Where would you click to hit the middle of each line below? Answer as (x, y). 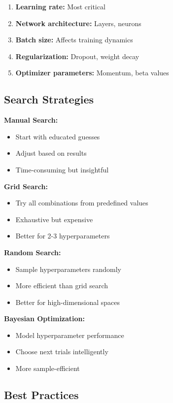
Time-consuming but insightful (62, 169)
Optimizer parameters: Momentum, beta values (92, 73)
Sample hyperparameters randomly (68, 269)
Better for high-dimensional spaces (68, 302)
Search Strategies (49, 99)
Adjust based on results (51, 153)
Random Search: (33, 252)
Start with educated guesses (58, 136)
